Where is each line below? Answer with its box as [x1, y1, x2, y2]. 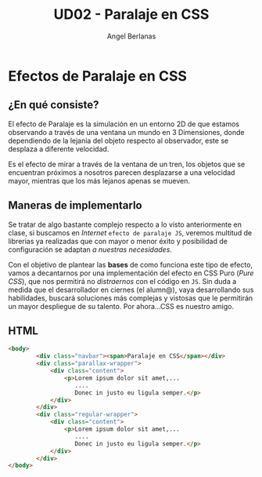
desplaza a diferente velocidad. [8, 144, 109, 154]
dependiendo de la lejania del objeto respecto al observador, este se [8, 136, 229, 145]
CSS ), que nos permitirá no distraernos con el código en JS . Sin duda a [8, 276, 237, 286]
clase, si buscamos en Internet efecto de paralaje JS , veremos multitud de [8, 228, 253, 237]
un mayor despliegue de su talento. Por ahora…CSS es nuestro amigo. [8, 301, 235, 311]
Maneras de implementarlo [8, 198, 142, 213]
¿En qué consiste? [8, 98, 99, 111]
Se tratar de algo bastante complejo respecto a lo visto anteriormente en [8, 220, 242, 229]
